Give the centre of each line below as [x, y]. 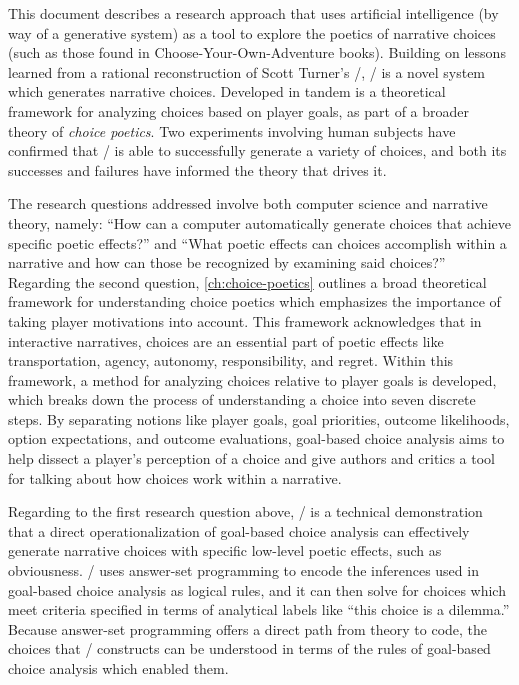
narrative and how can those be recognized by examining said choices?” [227, 262]
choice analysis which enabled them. [118, 668]
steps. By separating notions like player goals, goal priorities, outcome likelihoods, [259, 418]
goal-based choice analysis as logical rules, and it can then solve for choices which [257, 589]
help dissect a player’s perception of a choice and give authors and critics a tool [252, 458]
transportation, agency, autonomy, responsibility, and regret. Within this [231, 360]
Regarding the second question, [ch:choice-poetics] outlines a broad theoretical [247, 281]
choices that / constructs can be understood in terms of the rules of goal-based [249, 648]
